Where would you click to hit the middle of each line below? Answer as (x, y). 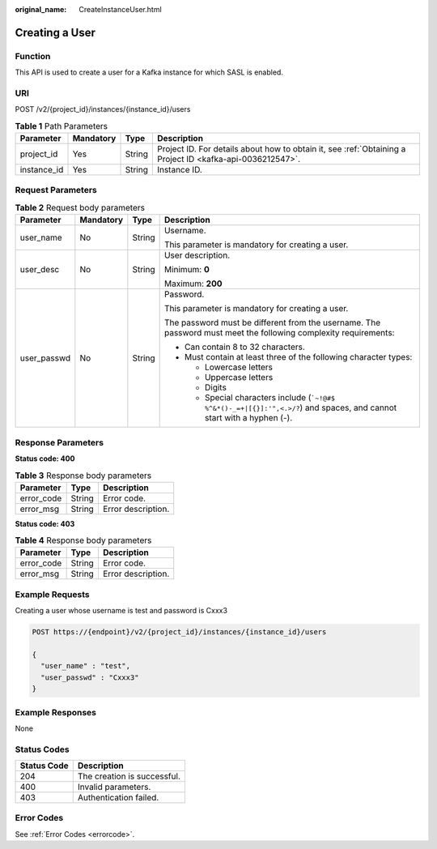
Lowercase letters (239, 367)
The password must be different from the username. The (272, 322)
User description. (197, 255)
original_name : (41, 9)
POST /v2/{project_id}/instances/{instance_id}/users (103, 109)
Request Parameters (56, 190)
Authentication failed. (118, 798)
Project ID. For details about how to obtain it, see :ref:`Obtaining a (281, 149)
